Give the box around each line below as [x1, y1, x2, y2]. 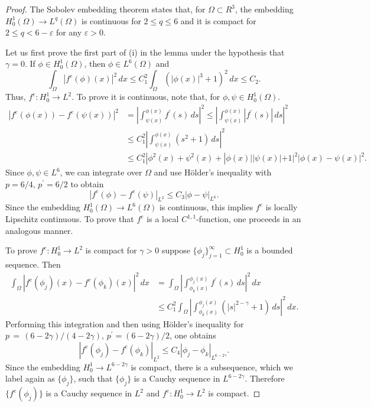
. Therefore [245, 372, 285, 385]
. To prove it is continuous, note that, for [71, 90, 220, 103]
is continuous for [81, 14, 141, 27]
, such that [73, 372, 113, 385]
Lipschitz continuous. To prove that [5, 213, 134, 225]
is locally [265, 201, 298, 213]
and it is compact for [180, 14, 256, 27]
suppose [161, 244, 190, 256]
